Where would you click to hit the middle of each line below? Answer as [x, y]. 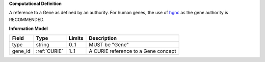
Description [103, 38]
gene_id [21, 51]
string [43, 44]
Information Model [28, 29]
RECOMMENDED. [27, 19]
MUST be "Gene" [109, 44]
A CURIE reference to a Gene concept [132, 51]
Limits [76, 38]
